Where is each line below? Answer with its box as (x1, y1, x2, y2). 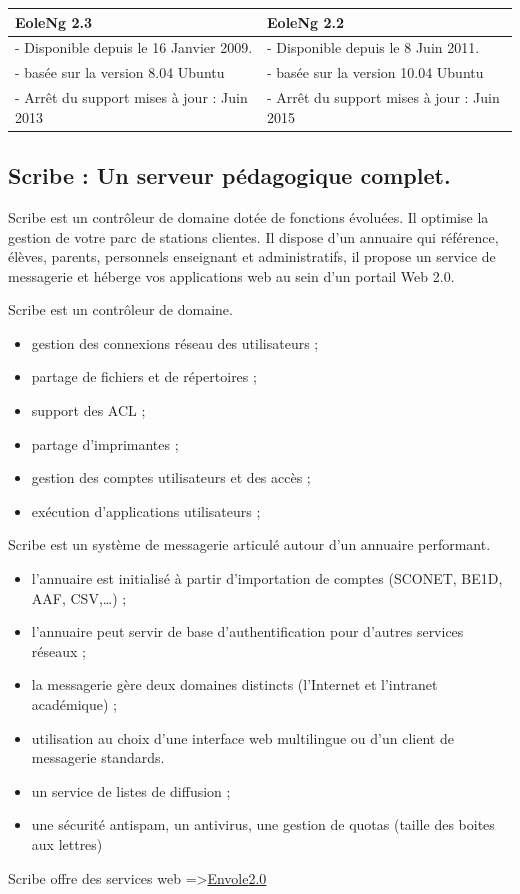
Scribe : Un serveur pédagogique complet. (8, 160, 451, 191)
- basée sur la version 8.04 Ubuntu (15, 62, 225, 83)
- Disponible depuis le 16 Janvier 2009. (15, 37, 253, 58)
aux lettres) (31, 833, 103, 854)
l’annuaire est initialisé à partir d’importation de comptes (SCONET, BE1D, (31, 568, 503, 589)
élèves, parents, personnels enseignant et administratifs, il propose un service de (8, 246, 496, 267)
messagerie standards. (31, 747, 165, 768)
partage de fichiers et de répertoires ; (31, 366, 257, 387)
